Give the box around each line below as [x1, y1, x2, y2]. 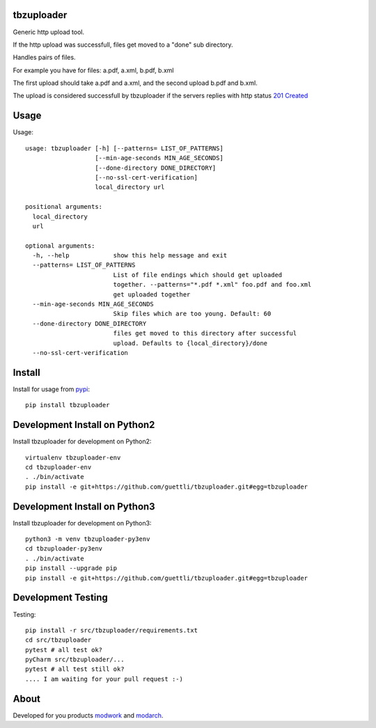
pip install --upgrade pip [25, 564, 118, 572]
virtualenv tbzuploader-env [25, 453, 121, 461]
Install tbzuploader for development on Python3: [13, 519, 152, 527]
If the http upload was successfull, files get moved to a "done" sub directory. [13, 40, 233, 49]
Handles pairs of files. [13, 53, 76, 62]
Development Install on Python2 [13, 419, 155, 431]
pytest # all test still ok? [25, 665, 125, 673]
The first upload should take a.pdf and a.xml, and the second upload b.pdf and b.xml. [13, 79, 258, 87]
